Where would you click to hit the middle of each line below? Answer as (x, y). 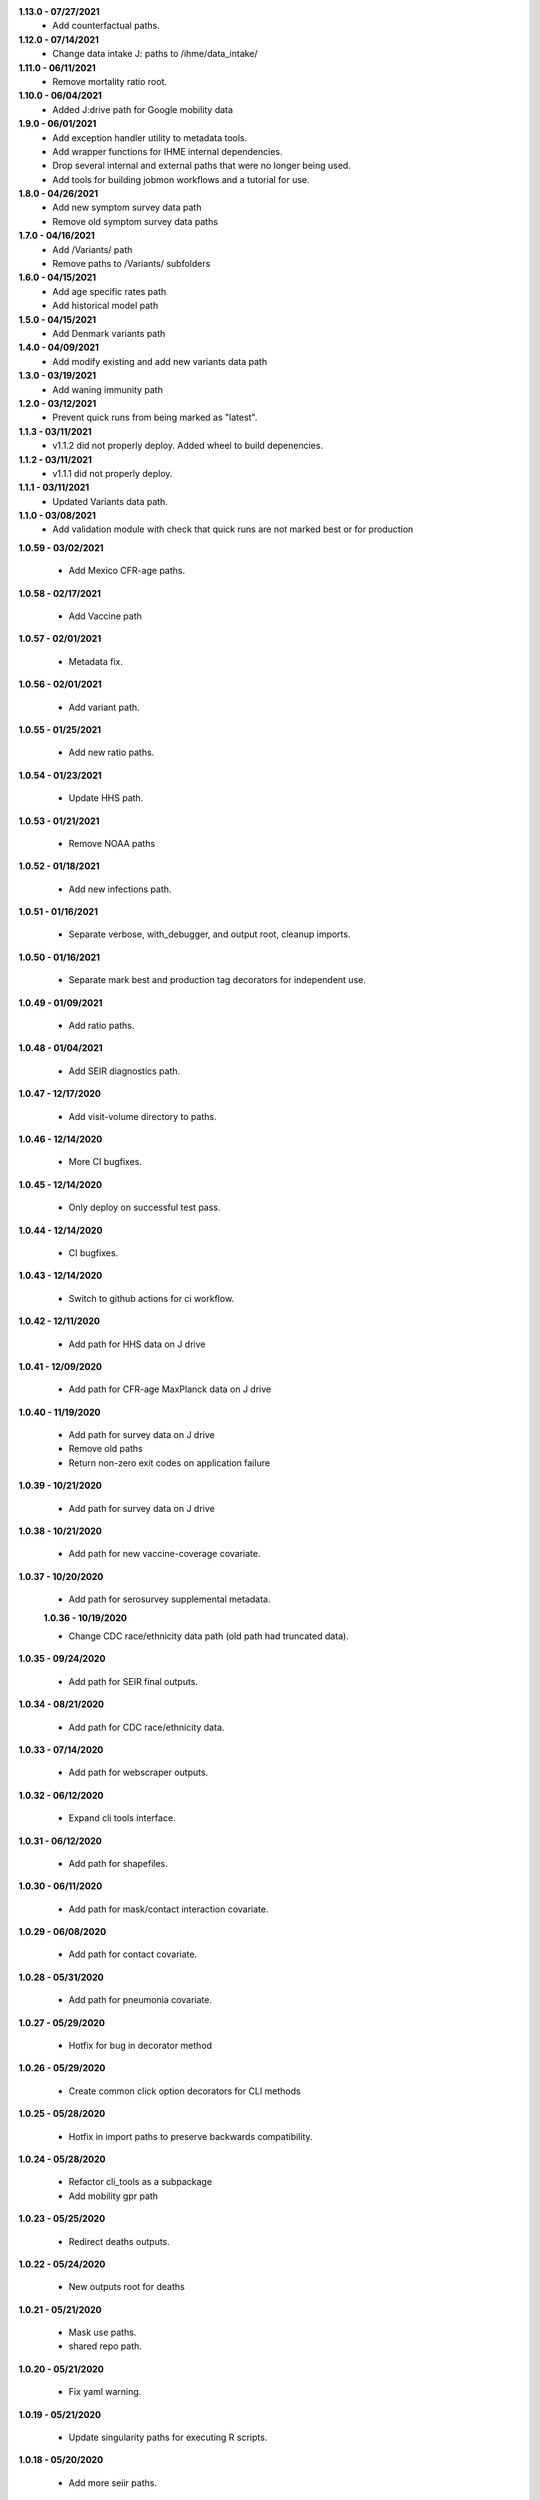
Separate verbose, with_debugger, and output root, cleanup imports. (209, 934)
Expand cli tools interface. (122, 1818)
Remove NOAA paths (112, 843)
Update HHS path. (106, 798)
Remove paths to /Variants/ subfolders (131, 264)
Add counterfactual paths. (106, 26)
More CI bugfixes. (105, 1162)
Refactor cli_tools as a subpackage (140, 2182)
